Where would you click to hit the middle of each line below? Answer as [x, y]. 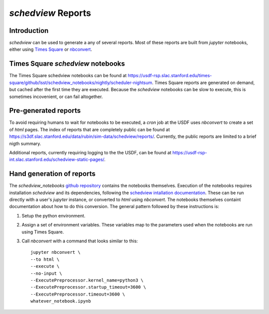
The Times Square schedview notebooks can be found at [68, 76]
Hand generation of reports [52, 174]
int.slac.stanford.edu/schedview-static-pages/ [57, 160]
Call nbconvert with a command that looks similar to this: [80, 241]
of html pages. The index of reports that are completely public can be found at [90, 129]
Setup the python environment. [54, 215]
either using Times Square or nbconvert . [51, 49]
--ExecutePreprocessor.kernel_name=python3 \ [87, 280]
